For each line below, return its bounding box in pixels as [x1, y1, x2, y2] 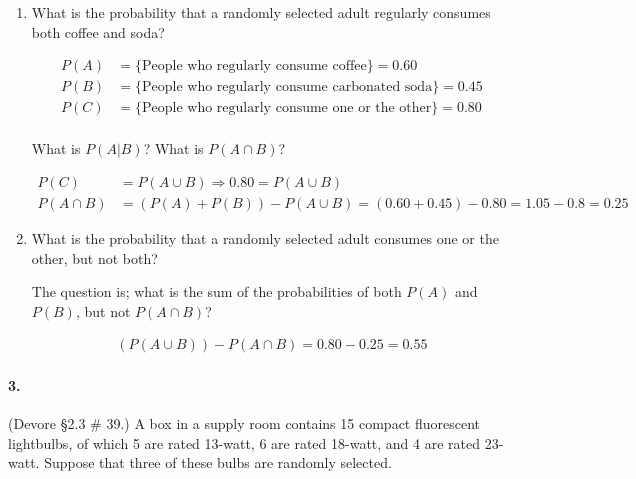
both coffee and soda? [31, 21, 165, 42]
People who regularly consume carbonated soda [142, 80, 433, 95]
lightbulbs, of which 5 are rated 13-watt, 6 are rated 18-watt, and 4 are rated [8, 432, 481, 453]
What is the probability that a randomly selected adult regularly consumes [31, 2, 491, 22]
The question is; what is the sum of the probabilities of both [31, 281, 402, 302]
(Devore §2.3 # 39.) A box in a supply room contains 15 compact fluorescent [8, 413, 481, 434]
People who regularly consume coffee [142, 59, 367, 74]
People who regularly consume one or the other [142, 101, 432, 116]
